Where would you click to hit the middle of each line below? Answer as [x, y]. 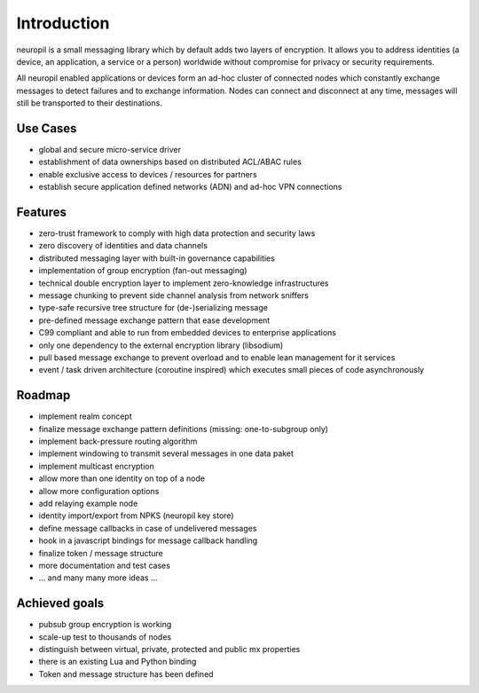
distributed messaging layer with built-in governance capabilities [157, 258]
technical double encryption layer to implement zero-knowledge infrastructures [184, 283]
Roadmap [43, 395]
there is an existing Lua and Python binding [118, 662]
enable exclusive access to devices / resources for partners [148, 174]
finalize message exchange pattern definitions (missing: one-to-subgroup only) [183, 429]
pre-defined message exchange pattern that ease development [154, 320]
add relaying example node [88, 504]
